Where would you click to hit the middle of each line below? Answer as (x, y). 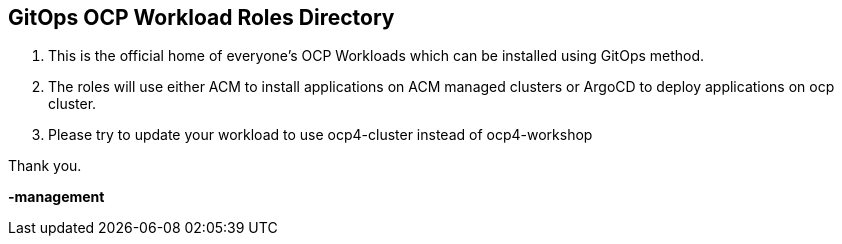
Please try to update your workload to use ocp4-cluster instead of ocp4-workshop (320, 135)
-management (56, 197)
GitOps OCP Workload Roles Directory (201, 17)
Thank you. (45, 166)
